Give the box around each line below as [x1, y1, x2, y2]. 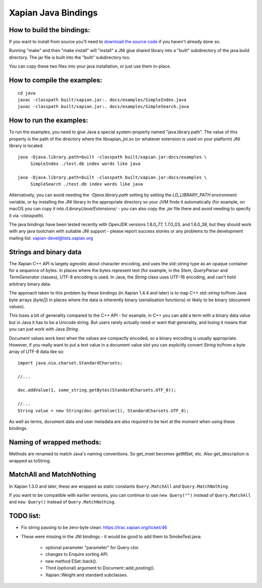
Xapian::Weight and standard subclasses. [45, 572, 128, 578]
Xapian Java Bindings [9, 7, 98, 18]
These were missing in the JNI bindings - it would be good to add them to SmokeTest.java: [21, 533, 202, 539]
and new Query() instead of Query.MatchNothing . [9, 499, 116, 505]
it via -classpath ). [9, 212, 45, 219]
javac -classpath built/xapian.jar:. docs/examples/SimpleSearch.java [17, 104, 189, 110]
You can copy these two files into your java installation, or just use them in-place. [9, 63, 171, 69]
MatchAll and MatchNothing [9, 470, 97, 479]
